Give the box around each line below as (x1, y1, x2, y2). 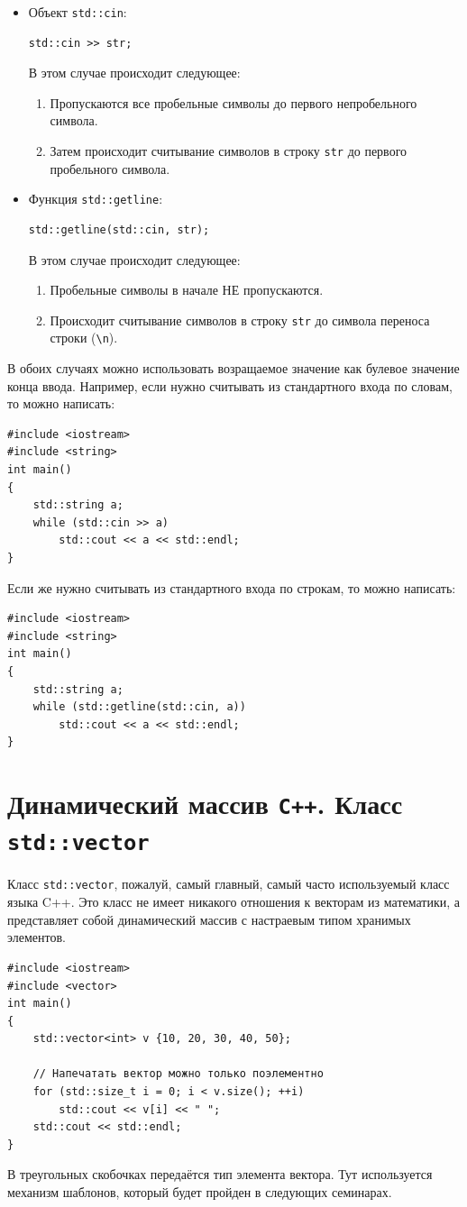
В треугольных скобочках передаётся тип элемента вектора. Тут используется (7, 1165, 433, 1184)
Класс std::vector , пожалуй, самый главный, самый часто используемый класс (7, 874, 450, 893)
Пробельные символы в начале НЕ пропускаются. (50, 280, 324, 299)
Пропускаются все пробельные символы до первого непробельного (50, 93, 417, 112)
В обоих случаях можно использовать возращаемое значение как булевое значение (7, 359, 460, 378)
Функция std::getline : (28, 189, 163, 208)
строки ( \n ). (50, 328, 118, 347)
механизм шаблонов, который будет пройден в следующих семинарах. (7, 1183, 392, 1202)
